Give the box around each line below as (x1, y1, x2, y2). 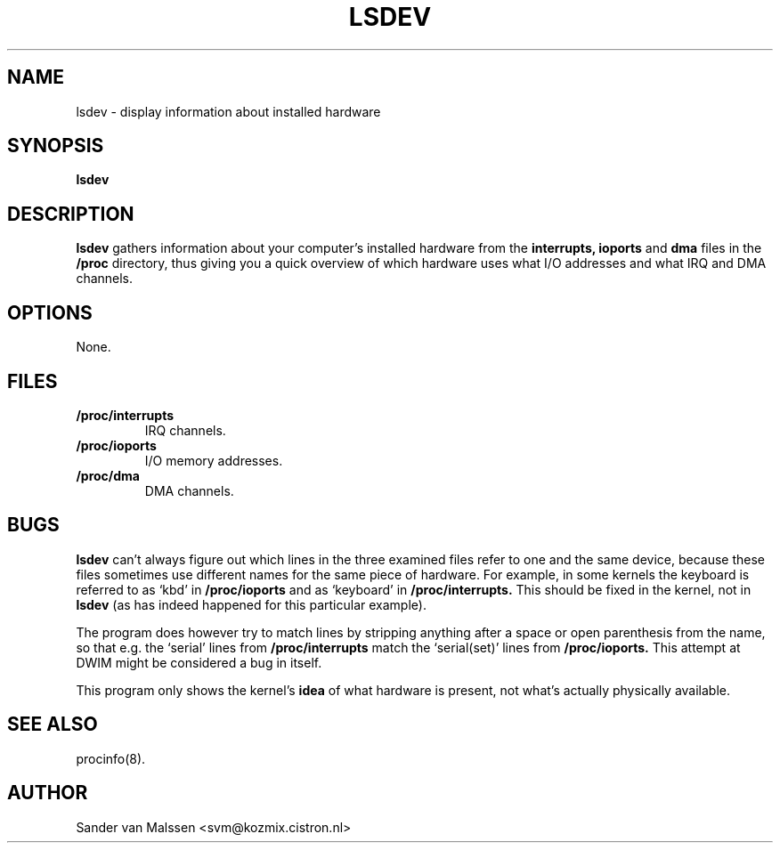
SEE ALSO (7, 713, 98, 736)
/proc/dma (76, 467, 140, 483)
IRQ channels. (144, 422, 226, 438)
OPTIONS (7, 301, 93, 324)
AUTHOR (7, 781, 88, 805)
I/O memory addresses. (144, 452, 283, 468)
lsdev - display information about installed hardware (76, 103, 381, 119)
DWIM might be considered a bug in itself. (76, 654, 322, 670)
